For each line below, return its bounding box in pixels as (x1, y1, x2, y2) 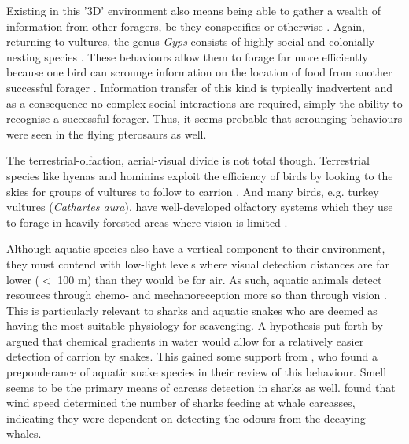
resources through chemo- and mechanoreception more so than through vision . (6, 287, 387, 303)
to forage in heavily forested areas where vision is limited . (6, 213, 288, 230)
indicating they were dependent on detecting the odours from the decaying (6, 409, 366, 426)
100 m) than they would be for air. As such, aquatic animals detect (57, 271, 382, 287)
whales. (6, 425, 42, 442)
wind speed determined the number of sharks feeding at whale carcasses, (6, 394, 356, 411)
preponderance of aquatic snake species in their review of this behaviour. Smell (6, 364, 387, 380)
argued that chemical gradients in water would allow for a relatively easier (6, 332, 364, 349)
